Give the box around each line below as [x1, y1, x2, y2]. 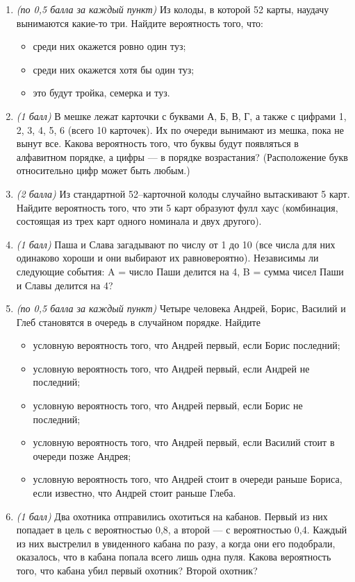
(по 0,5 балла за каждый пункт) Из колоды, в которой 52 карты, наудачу [16, 2, 329, 16]
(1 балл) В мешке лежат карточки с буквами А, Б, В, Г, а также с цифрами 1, [16, 108, 347, 123]
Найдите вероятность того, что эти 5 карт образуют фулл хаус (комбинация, [16, 200, 338, 214]
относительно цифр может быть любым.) [16, 163, 190, 178]
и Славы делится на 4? [16, 277, 113, 292]
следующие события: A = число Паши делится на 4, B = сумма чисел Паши [16, 264, 344, 278]
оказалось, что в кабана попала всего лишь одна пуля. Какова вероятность [16, 549, 331, 564]
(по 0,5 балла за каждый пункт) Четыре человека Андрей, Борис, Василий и [16, 301, 346, 316]
